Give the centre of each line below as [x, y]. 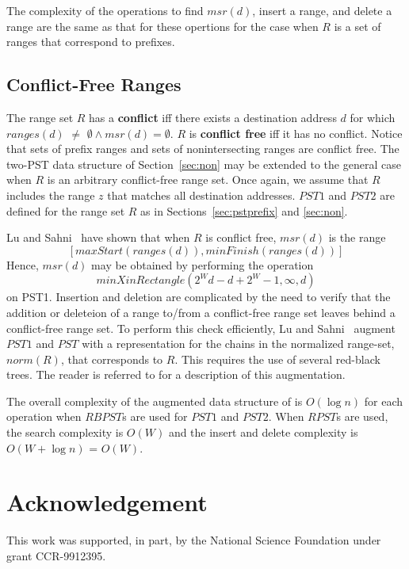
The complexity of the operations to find [105, 10]
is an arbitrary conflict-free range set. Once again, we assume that [208, 179]
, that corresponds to [112, 359]
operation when [44, 416]
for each [384, 401]
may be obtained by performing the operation [203, 264]
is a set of [357, 26]
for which [373, 117]
